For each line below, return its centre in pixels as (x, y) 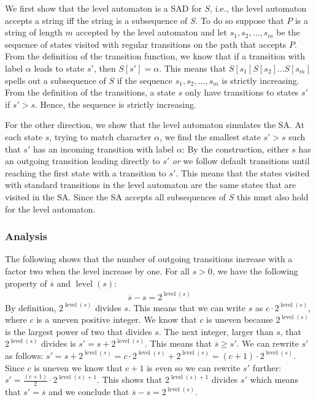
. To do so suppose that (240, 20)
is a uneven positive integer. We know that (117, 319)
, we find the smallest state (210, 136)
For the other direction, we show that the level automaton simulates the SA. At (155, 125)
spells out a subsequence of (56, 80)
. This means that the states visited (243, 172)
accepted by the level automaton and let (152, 32)
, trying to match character (100, 136)
